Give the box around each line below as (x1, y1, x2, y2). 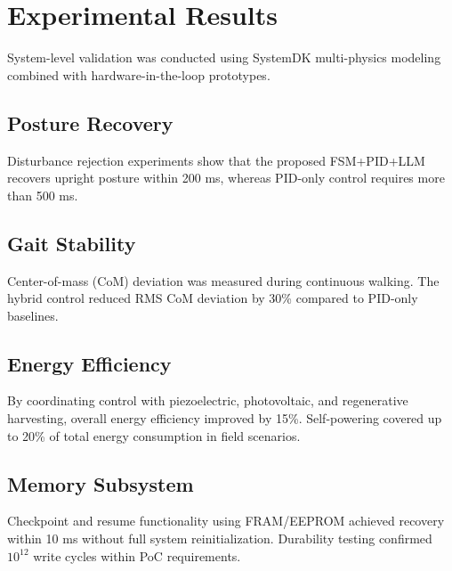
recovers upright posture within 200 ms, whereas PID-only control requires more (7, 168, 445, 187)
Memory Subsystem (7, 469, 194, 497)
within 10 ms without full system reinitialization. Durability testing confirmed (7, 529, 432, 548)
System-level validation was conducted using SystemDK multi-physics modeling (7, 48, 441, 67)
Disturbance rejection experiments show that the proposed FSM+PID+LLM (7, 151, 425, 169)
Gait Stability (7, 229, 136, 257)
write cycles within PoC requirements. (33, 546, 241, 565)
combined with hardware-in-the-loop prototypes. (7, 65, 270, 84)
